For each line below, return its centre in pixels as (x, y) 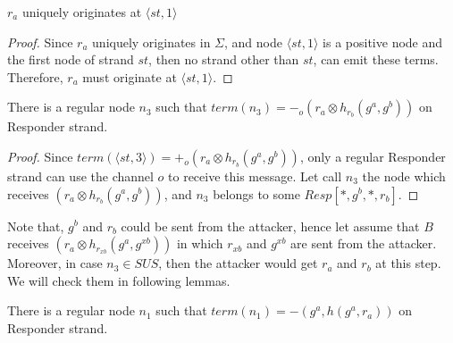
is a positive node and (383, 42)
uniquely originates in (151, 42)
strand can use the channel (80, 176)
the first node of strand (71, 59)
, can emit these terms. (376, 59)
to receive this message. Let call (255, 176)
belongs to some (256, 193)
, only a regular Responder (373, 156)
